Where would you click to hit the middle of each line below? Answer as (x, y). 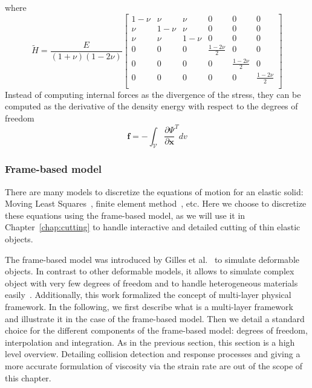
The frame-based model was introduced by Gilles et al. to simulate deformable (152, 259)
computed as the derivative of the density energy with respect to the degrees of (151, 106)
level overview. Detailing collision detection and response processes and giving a (153, 354)
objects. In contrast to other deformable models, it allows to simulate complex (150, 271)
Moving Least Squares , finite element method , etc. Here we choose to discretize (156, 203)
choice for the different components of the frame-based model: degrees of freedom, (156, 330)
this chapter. (28, 377)
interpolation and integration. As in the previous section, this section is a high (150, 342)
